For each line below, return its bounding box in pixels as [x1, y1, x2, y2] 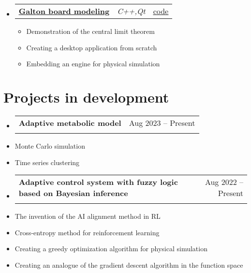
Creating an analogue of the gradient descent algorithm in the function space [15, 259, 243, 270]
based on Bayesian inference [18, 187, 128, 199]
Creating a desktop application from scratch [26, 42, 157, 52]
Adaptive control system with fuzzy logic [18, 176, 178, 188]
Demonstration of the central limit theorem [26, 26, 155, 36]
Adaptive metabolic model [18, 117, 121, 128]
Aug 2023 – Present [129, 117, 195, 128]
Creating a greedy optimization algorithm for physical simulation [15, 243, 207, 254]
